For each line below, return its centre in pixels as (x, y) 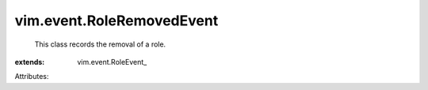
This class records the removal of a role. (100, 44)
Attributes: (32, 77)
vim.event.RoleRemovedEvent (117, 21)
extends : (30, 62)
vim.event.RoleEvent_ (112, 62)
